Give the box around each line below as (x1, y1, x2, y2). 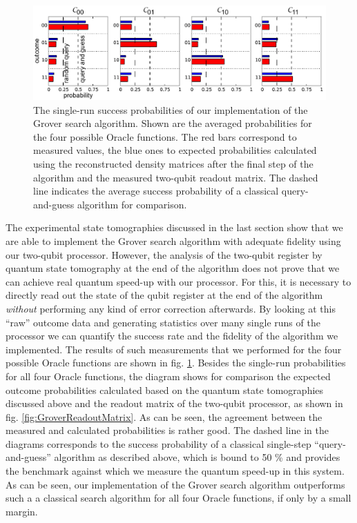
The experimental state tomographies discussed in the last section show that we (6, 220, 343, 235)
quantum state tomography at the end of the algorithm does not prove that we (6, 261, 340, 275)
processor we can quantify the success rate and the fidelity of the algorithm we (6, 328, 338, 343)
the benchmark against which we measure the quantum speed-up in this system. (6, 464, 345, 478)
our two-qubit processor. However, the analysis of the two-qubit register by (6, 247, 322, 261)
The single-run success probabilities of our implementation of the (33, 102, 308, 117)
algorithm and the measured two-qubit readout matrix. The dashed (33, 170, 318, 184)
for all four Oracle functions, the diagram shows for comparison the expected (6, 368, 331, 383)
